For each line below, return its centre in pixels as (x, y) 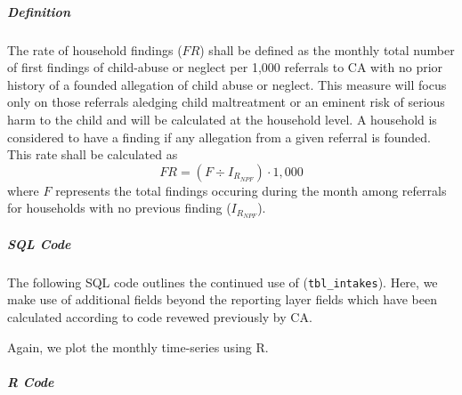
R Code (31, 381)
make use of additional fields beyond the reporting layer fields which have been (222, 299)
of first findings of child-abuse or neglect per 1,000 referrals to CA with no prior (225, 67)
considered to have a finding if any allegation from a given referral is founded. (219, 137)
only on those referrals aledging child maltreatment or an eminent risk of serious (226, 102)
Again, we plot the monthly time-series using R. (138, 347)
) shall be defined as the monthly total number (327, 49)
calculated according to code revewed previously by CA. (160, 316)
